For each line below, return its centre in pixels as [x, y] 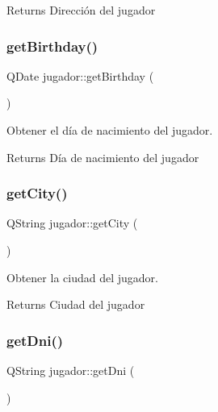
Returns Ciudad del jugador [76, 304]
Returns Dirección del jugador [81, 10]
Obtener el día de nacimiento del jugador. [110, 130]
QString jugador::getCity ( [72, 223]
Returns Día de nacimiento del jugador [103, 157]
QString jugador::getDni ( [71, 370]
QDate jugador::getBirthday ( [80, 75]
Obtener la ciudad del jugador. [82, 277]
